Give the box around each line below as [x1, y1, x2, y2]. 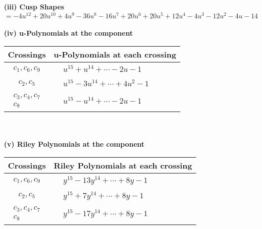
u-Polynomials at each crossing [53, 48, 176, 60]
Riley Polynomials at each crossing [53, 159, 192, 171]
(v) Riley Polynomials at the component [4, 139, 145, 149]
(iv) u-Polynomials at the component [4, 28, 133, 38]
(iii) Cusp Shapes [4, 1, 64, 11]
